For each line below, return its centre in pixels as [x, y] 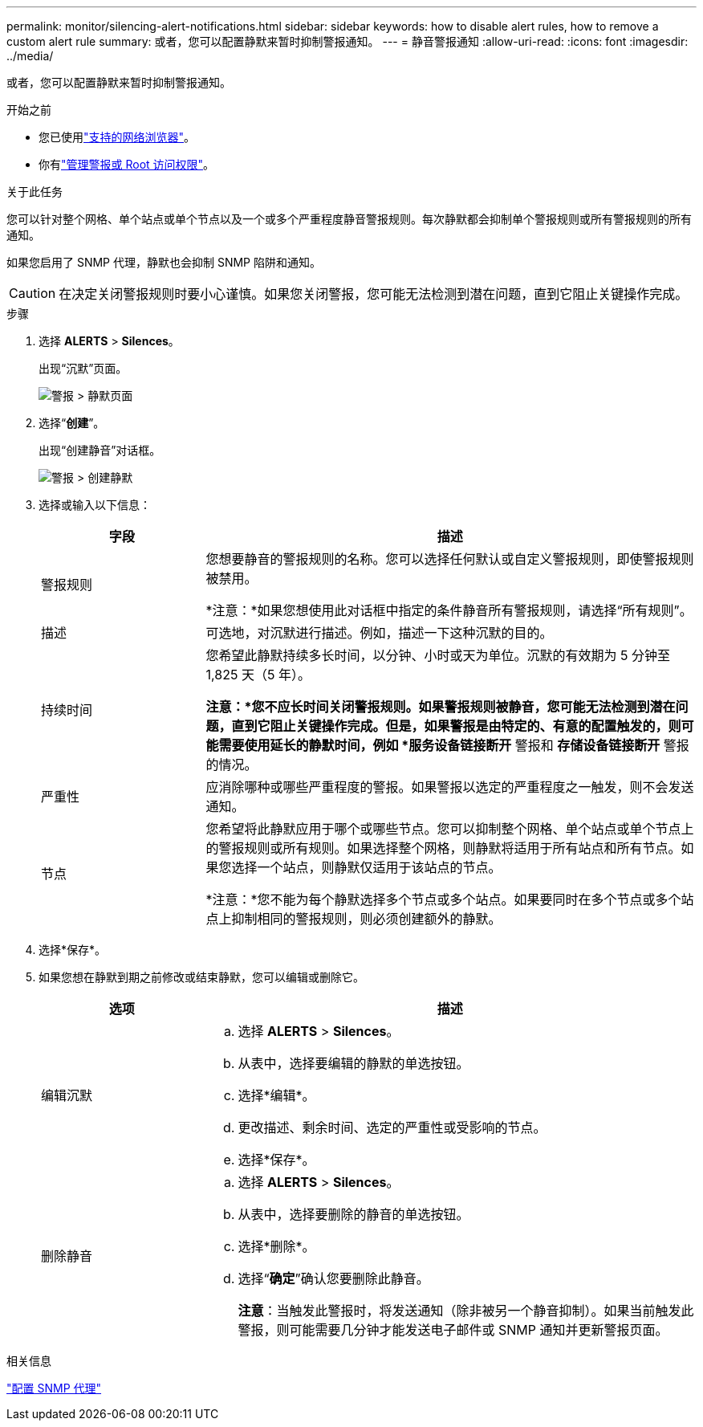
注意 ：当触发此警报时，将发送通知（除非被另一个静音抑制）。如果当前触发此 [466, 1311]
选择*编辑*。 [276, 1095]
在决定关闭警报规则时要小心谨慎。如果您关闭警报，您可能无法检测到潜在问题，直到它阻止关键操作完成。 [374, 294]
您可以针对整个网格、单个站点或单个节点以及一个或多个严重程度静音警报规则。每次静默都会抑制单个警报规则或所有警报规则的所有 [349, 219]
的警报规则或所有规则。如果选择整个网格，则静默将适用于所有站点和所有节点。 [443, 848]
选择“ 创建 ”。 [72, 423]
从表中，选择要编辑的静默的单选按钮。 [354, 1063]
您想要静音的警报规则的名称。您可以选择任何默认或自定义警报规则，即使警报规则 [450, 559]
